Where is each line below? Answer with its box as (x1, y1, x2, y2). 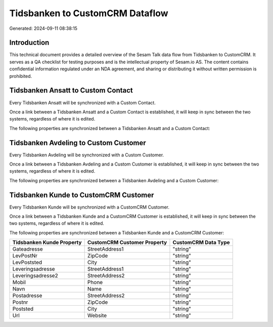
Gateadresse (12, 246, 43, 253)
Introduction (9, 38, 50, 47)
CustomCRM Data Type (172, 239, 230, 246)
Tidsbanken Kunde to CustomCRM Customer (9, 190, 154, 199)
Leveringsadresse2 (12, 272, 58, 279)
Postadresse (12, 292, 42, 299)
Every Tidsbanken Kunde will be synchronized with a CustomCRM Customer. (9, 204, 169, 210)
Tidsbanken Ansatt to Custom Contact (9, 86, 133, 95)
